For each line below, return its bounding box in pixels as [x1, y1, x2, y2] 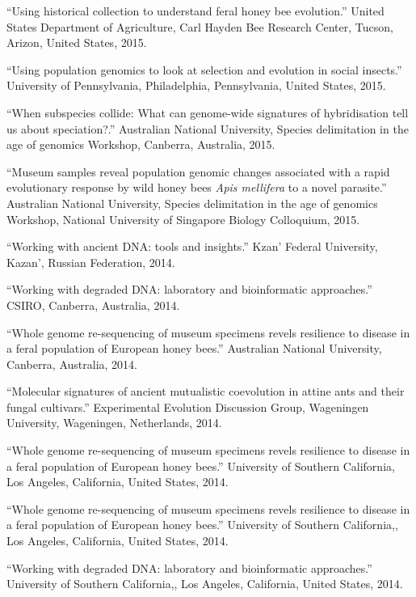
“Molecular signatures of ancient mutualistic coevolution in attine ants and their [6, 383, 405, 400]
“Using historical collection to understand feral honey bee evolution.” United [6, 2, 384, 19]
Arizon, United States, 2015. [6, 34, 147, 51]
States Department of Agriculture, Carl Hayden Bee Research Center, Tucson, [6, 18, 393, 35]
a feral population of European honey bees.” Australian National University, [6, 340, 382, 357]
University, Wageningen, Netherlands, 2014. [6, 414, 222, 431]
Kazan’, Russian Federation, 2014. [6, 253, 175, 270]
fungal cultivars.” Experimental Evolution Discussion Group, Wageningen [6, 398, 369, 415]
